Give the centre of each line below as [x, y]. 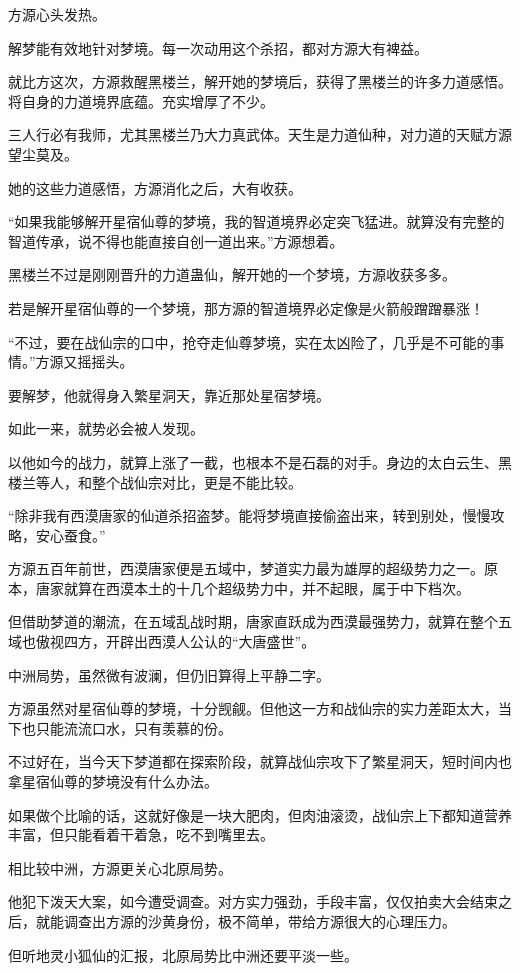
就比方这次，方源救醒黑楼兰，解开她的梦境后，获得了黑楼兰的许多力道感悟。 [260, 81]
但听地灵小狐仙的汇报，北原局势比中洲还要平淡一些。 [183, 954]
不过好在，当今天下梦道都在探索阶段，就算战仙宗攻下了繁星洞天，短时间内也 [260, 761]
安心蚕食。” [70, 534]
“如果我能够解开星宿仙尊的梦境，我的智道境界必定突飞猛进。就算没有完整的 [256, 221]
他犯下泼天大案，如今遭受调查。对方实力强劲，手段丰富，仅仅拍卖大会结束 [253, 901]
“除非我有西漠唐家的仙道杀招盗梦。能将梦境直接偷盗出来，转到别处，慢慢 [249, 515]
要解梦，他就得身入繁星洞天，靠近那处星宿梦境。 [169, 394]
